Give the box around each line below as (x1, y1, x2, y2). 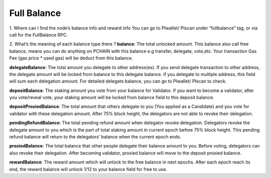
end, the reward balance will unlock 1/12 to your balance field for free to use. (9, 166, 168, 172)
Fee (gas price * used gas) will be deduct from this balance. (9, 55, 133, 61)
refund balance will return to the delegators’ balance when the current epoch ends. (9, 134, 182, 140)
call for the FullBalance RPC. (9, 31, 68, 37)
